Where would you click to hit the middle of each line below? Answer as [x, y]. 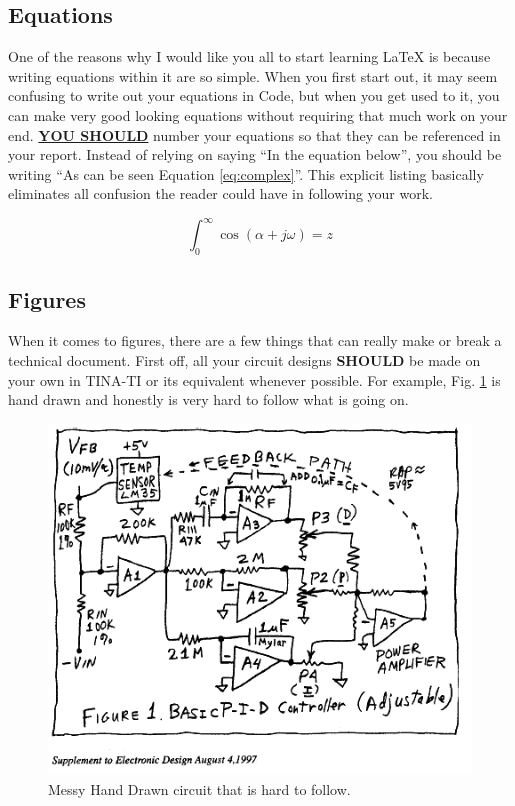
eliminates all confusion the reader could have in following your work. [220, 193]
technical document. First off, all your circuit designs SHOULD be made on [244, 360]
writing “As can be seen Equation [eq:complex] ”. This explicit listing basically [246, 173]
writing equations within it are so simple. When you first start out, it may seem [253, 75]
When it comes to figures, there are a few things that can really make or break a [255, 340]
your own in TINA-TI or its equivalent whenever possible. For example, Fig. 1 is [254, 379]
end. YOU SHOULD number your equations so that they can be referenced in [254, 134]
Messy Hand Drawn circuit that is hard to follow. [199, 788]
